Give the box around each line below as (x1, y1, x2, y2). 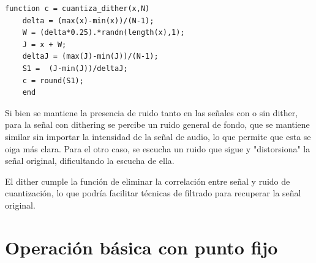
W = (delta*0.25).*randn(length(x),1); (22, 28, 185, 37)
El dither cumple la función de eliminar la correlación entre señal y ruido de (5, 174, 290, 187)
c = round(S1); (22, 76, 84, 85)
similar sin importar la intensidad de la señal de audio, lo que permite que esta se (5, 130, 311, 143)
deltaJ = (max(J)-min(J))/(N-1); (22, 52, 159, 61)
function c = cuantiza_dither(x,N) (5, 4, 150, 13)
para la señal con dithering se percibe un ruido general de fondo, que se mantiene (5, 118, 310, 131)
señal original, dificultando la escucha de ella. (5, 154, 175, 167)
